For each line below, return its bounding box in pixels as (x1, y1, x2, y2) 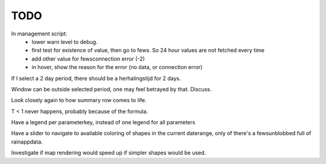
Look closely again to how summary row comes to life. (11, 97, 147, 104)
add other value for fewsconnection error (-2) (31, 55, 145, 62)
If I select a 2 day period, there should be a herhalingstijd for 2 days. (11, 74, 181, 82)
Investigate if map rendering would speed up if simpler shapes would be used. (11, 149, 206, 156)
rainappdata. (11, 138, 43, 145)
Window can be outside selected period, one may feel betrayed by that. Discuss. (11, 85, 212, 93)
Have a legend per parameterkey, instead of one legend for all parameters (11, 119, 196, 126)
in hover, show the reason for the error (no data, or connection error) (31, 64, 203, 71)
